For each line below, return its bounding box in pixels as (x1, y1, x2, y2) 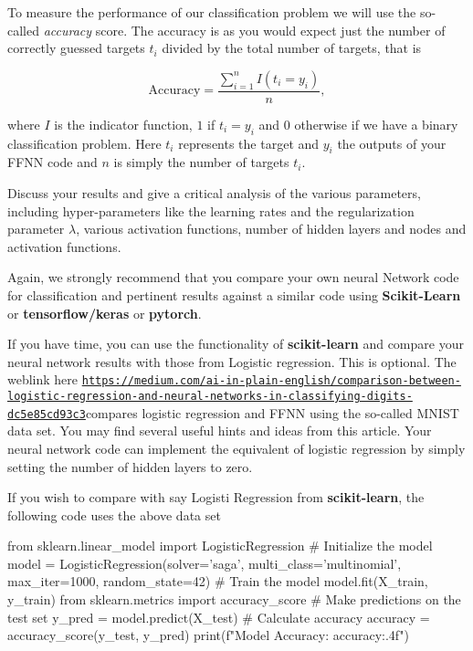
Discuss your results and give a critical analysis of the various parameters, (7, 184, 421, 202)
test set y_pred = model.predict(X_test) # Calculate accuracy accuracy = (7, 607, 430, 626)
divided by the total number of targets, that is (162, 38, 422, 58)
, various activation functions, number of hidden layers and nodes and (76, 219, 467, 238)
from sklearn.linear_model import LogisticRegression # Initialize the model (7, 536, 433, 555)
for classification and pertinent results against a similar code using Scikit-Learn (7, 285, 461, 304)
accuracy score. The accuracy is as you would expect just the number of (43, 20, 446, 39)
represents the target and (178, 133, 320, 152)
